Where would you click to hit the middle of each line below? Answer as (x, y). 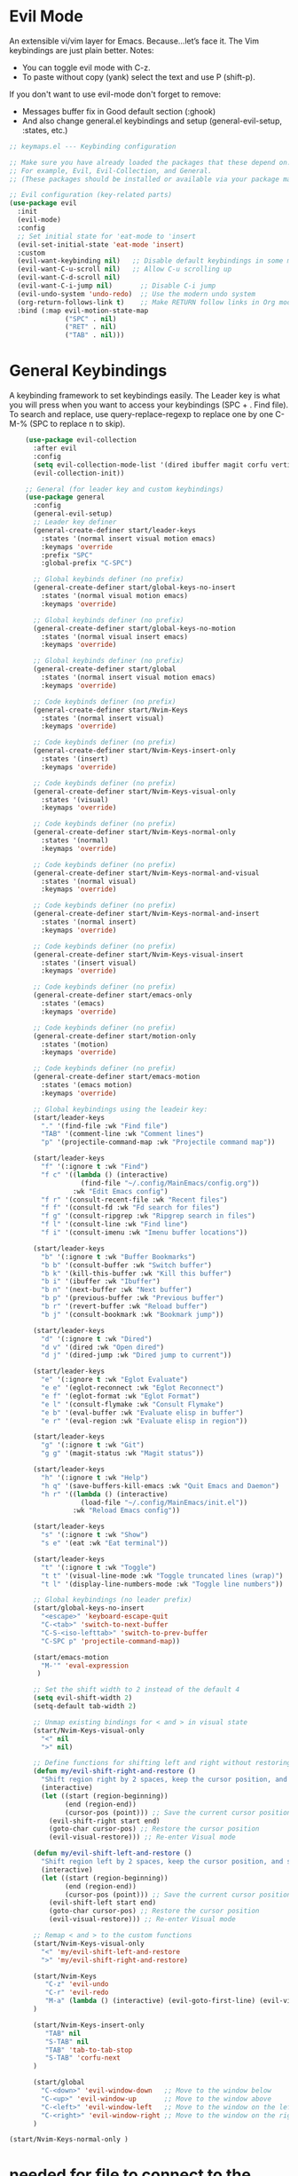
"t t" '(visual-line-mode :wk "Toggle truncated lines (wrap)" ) (162, 1576)
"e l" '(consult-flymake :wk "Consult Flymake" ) (133, 1404)
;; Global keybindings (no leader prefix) (112, 1600)
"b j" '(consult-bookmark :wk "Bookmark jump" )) (133, 1314)
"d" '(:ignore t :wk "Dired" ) (97, 1339)
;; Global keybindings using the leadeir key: (120, 1109)
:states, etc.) (45, 130)
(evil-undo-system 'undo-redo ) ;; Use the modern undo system (136, 294)
